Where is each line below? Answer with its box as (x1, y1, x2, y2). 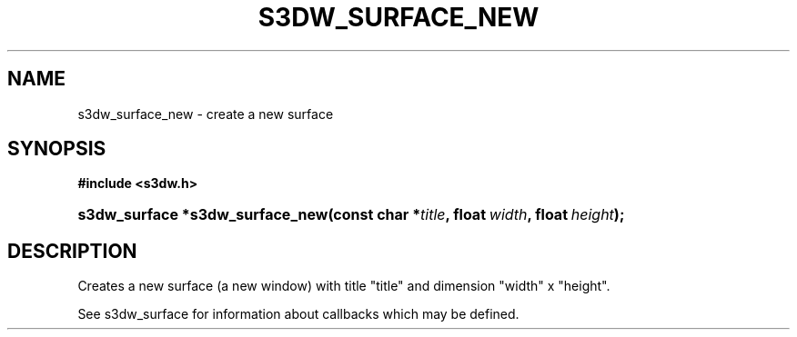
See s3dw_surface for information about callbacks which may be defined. (77, 306, 520, 322)
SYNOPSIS (7, 137, 106, 161)
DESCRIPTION (7, 239, 137, 263)
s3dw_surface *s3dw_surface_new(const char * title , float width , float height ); (77, 205, 625, 224)
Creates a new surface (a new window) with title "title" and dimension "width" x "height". (77, 278, 610, 294)
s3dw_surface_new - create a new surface (77, 105, 334, 122)
